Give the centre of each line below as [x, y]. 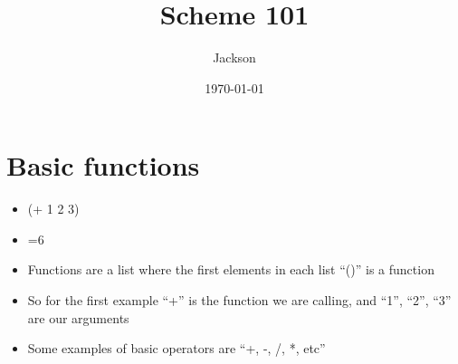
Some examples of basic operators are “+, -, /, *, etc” [177, 348]
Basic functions [103, 165]
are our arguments [78, 317]
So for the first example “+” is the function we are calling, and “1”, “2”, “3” [239, 300]
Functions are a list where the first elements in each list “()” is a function [231, 269]
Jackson [234, 57]
